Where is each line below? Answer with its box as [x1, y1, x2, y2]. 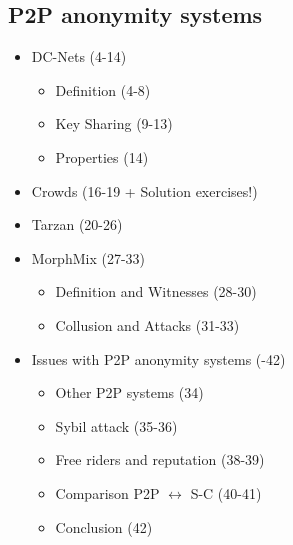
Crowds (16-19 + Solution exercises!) [31, 180, 258, 201]
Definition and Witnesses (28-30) [55, 281, 257, 302]
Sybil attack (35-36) [55, 415, 178, 436]
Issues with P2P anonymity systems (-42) [31, 348, 286, 369]
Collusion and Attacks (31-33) [55, 314, 240, 335]
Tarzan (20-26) [31, 214, 123, 235]
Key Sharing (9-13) [55, 113, 173, 134]
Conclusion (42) [55, 516, 153, 537]
